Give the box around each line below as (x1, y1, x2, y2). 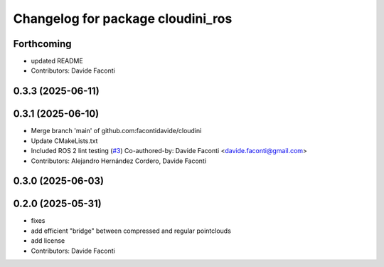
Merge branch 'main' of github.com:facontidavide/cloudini (31, 127, 202, 135)
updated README (31, 57, 83, 66)
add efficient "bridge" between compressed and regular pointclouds (31, 226, 231, 235)
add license (31, 236, 65, 245)
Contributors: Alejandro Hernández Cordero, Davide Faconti (31, 157, 206, 165)
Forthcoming (13, 38, 72, 50)
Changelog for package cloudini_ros (13, 11, 233, 26)
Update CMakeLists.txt (31, 136, 98, 145)
